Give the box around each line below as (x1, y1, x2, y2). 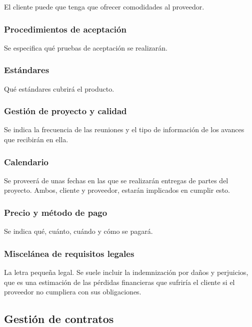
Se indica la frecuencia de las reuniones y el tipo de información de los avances (4, 124, 244, 135)
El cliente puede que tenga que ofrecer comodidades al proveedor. (4, 2, 204, 12)
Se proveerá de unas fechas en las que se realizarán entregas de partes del (4, 175, 228, 185)
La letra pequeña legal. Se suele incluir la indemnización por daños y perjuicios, (4, 267, 248, 277)
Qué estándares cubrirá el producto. (4, 83, 114, 94)
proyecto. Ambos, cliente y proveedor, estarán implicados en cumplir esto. (4, 185, 230, 195)
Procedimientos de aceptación (4, 23, 126, 35)
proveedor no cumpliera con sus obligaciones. (4, 286, 141, 297)
